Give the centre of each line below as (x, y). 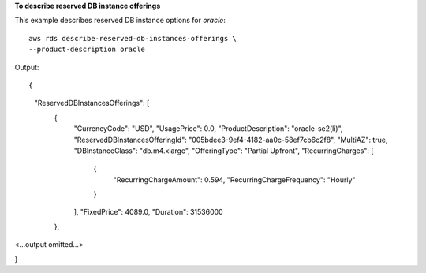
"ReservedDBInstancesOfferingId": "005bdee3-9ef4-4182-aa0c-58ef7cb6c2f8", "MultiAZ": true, (231, 140)
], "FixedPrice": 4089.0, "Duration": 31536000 (149, 212)
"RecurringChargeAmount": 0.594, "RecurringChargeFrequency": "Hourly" (234, 180)
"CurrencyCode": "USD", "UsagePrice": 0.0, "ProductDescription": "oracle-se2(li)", (208, 129)
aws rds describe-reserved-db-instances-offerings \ (133, 38)
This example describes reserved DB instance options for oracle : (120, 21)
